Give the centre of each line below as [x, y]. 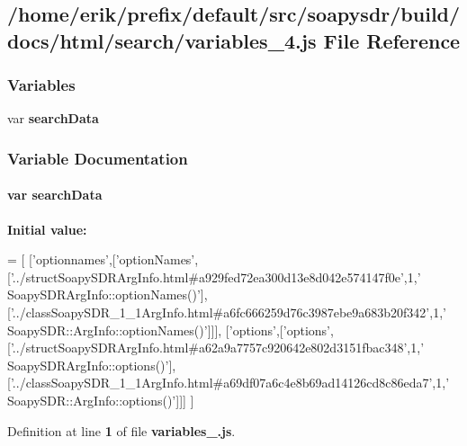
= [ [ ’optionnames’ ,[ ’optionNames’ [101, 259]
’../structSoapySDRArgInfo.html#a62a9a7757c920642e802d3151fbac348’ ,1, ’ [217, 348]
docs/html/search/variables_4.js [162, 40]
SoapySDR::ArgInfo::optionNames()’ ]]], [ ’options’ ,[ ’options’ [169, 330]
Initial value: [47, 229]
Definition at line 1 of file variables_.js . [121, 430]
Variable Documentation [98, 158]
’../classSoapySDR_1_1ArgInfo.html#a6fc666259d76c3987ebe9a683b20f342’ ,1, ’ [228, 312]
